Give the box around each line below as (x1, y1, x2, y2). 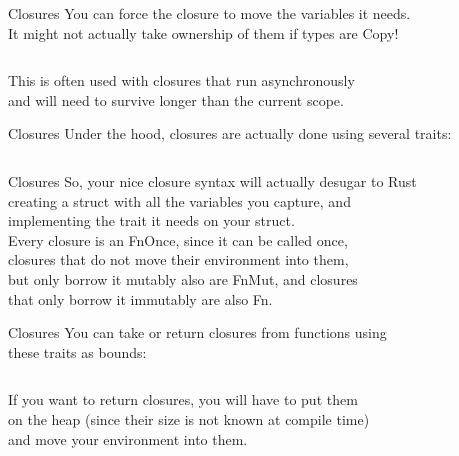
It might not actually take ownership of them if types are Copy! (8, 22, 399, 43)
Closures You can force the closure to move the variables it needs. (8, 3, 411, 23)
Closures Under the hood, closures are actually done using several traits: (8, 123, 452, 144)
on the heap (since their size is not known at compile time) (8, 408, 370, 429)
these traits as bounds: (8, 341, 147, 362)
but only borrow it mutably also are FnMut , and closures (8, 268, 358, 289)
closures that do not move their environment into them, (8, 249, 349, 270)
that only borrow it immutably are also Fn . (8, 288, 273, 309)
